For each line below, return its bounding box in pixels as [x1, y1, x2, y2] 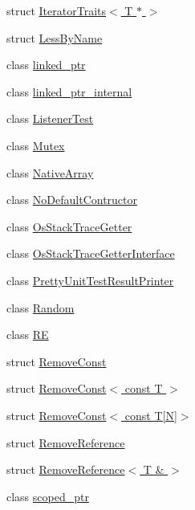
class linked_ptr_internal [6, 83, 132, 100]
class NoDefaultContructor [6, 191, 137, 208]
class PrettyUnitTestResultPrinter [6, 271, 174, 288]
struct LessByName [6, 29, 103, 46]
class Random [6, 299, 75, 316]
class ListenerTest [6, 110, 94, 127]
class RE [6, 326, 49, 343]
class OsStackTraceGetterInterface [6, 245, 175, 262]
